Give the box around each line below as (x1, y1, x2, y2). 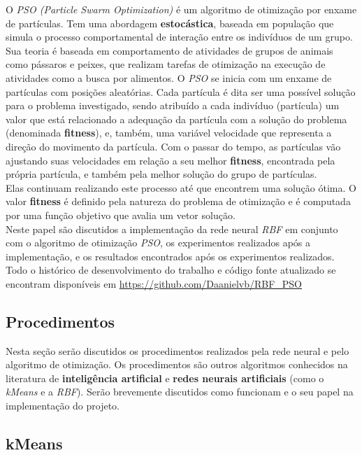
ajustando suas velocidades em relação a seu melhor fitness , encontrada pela (6, 153, 335, 167)
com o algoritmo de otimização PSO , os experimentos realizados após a (6, 235, 311, 250)
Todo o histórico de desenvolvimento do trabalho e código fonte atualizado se (6, 262, 336, 277)
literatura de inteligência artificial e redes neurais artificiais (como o (6, 370, 324, 385)
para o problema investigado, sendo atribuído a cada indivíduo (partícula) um (6, 98, 340, 113)
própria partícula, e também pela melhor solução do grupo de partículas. (6, 167, 317, 181)
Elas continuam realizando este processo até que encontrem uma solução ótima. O (6, 180, 356, 195)
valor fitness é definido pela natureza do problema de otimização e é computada (6, 194, 351, 209)
